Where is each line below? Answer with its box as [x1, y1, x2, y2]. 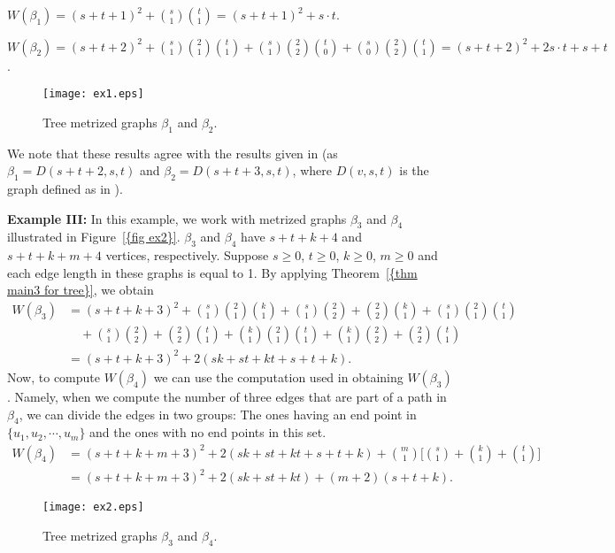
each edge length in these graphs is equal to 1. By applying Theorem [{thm [7, 263, 418, 281]
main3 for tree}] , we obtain [7, 280, 154, 299]
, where [292, 161, 332, 180]
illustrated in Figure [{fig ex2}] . [7, 227, 181, 246]
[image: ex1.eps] [42, 88, 144, 101]
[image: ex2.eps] [42, 501, 144, 514]
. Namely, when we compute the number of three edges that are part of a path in [7, 388, 447, 405]
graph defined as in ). [7, 179, 123, 197]
